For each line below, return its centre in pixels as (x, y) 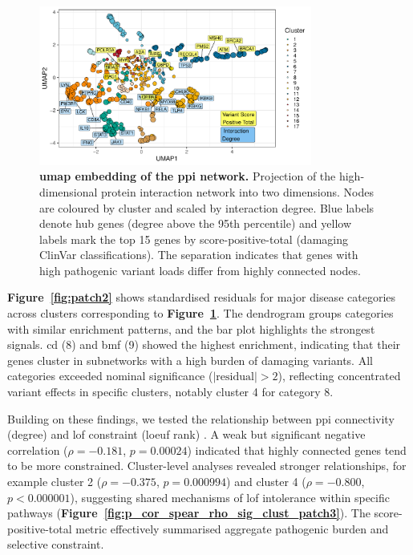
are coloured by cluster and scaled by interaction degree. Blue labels (207, 207)
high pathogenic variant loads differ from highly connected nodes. (200, 270)
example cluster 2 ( (55, 482)
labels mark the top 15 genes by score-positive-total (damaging (194, 239)
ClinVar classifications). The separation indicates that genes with (199, 255)
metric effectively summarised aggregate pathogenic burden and (232, 528)
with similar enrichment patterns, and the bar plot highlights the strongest (191, 328)
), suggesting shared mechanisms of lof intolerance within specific (230, 497)
